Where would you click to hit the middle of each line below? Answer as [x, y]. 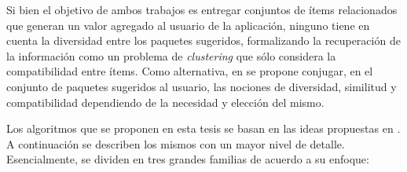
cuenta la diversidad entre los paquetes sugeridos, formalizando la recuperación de [203, 40]
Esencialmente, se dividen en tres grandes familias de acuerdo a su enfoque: [188, 159]
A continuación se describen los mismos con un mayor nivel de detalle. [176, 143]
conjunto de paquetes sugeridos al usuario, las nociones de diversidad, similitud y [202, 86]
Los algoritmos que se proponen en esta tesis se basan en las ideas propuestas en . [203, 128]
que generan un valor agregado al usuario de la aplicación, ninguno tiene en [188, 25]
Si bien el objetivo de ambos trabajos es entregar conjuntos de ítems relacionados [202, 9]
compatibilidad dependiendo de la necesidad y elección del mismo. [165, 102]
